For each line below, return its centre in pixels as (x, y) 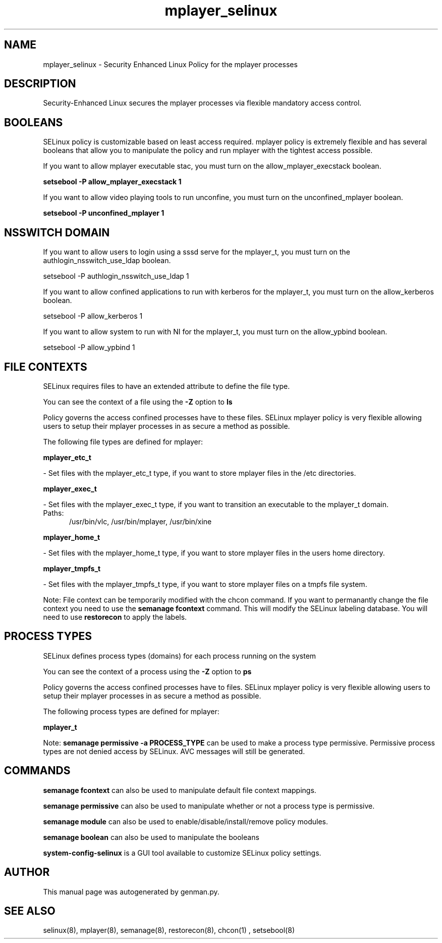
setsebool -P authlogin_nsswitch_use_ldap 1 (116, 276)
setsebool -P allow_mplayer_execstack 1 (112, 182)
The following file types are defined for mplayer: (123, 441)
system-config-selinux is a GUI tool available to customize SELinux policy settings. (182, 853)
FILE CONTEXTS (46, 367)
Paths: (53, 513)
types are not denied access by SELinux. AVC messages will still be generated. (174, 751)
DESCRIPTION (40, 84)
